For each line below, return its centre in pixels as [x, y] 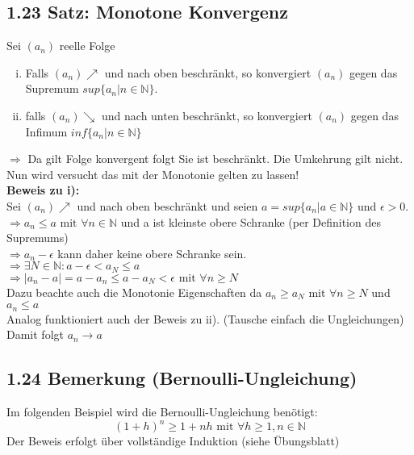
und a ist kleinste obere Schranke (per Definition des [251, 221]
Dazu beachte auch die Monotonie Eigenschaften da [134, 292]
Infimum [46, 131]
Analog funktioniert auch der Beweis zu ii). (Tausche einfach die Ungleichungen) [205, 318]
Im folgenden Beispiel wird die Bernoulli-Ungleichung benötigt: [162, 412]
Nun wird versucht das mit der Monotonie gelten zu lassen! [153, 174]
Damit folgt [35, 334]
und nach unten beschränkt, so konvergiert [207, 115]
